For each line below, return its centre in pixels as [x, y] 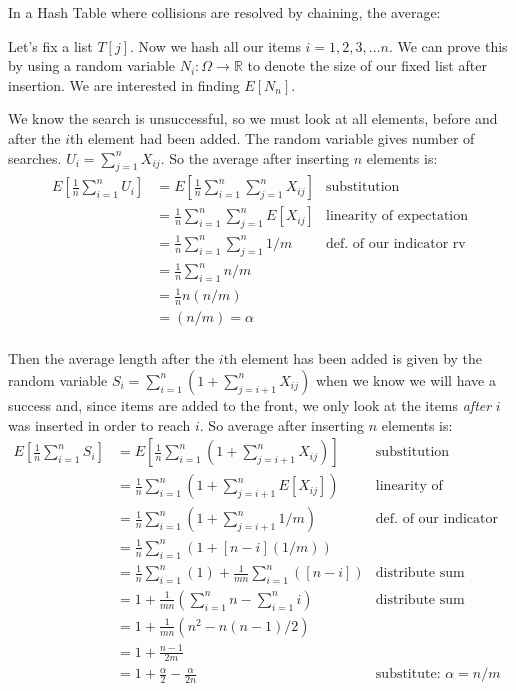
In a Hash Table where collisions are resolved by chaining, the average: [224, 12]
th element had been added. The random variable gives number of [272, 137]
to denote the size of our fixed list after [367, 65]
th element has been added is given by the [353, 358]
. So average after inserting [282, 424]
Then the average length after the [111, 358]
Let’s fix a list [50, 45]
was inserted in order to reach [99, 424]
